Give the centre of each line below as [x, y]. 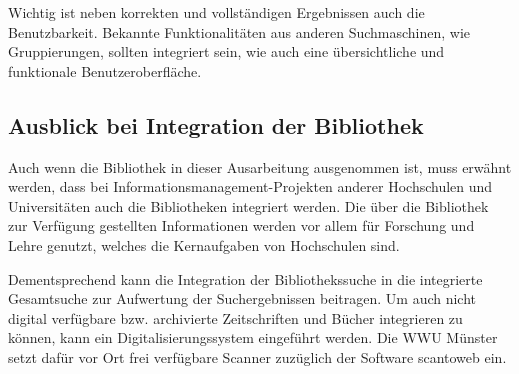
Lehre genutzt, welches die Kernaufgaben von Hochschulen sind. [204, 244]
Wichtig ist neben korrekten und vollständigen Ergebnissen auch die [216, 12]
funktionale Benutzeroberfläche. [105, 70]
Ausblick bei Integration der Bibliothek [216, 124]
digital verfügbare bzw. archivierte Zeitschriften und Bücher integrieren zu [235, 317]
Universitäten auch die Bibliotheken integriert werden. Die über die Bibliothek [248, 205]
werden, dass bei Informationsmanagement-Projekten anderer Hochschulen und [250, 186]
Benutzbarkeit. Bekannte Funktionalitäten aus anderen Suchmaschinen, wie [239, 31]
